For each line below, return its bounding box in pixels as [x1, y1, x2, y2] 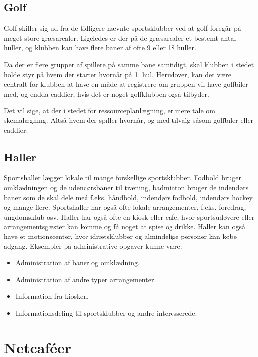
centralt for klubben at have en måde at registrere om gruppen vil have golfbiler [4, 79, 248, 89]
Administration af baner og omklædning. [15, 257, 140, 268]
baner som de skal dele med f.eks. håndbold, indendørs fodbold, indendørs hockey [4, 192, 253, 202]
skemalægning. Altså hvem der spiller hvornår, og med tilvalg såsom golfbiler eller [4, 115, 254, 125]
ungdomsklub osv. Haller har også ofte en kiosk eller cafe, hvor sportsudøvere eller [4, 211, 255, 222]
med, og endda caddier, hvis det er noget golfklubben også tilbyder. [4, 88, 209, 99]
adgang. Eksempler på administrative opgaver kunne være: [4, 240, 182, 251]
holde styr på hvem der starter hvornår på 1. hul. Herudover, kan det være [4, 69, 232, 79]
